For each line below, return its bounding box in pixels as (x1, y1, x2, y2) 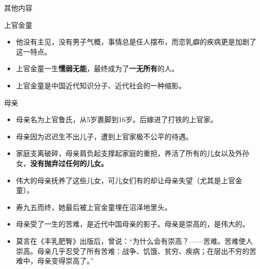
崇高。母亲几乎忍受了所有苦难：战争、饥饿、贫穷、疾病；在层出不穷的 (16, 245, 249, 256)
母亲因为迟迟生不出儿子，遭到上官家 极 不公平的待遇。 (16, 131, 193, 141)
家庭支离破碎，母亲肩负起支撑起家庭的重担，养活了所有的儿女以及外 (16, 148, 242, 158)
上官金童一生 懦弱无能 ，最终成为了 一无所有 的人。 (16, 63, 179, 74)
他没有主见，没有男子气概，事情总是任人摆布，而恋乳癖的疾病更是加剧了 (16, 36, 256, 47)
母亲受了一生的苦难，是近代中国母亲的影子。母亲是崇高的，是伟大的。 (16, 219, 249, 229)
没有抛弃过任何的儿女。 (30, 157, 108, 168)
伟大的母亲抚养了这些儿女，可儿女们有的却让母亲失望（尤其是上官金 (16, 175, 242, 185)
